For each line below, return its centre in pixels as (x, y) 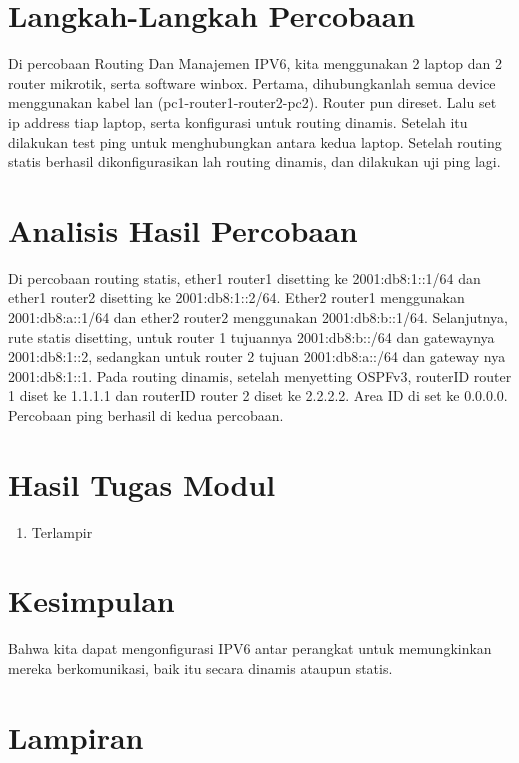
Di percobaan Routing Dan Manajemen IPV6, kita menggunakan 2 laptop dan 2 (255, 63)
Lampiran (76, 736)
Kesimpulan (91, 600)
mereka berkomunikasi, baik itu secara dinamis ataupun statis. (200, 668)
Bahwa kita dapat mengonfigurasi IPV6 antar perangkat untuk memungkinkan (250, 648)
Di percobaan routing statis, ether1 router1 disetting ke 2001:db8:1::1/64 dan (244, 277)
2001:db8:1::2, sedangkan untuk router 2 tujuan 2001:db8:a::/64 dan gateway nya (257, 356)
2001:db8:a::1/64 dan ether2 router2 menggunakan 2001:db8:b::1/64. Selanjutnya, (258, 317)
